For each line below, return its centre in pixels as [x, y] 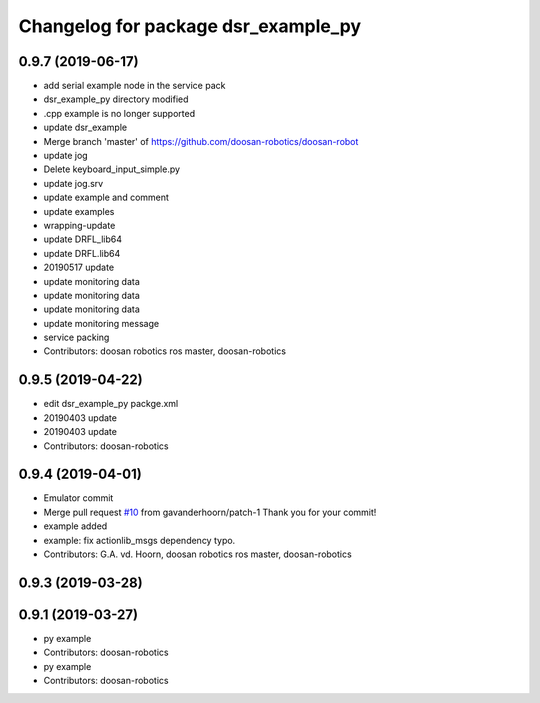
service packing [76, 337]
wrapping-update [79, 225]
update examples [79, 211]
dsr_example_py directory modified [116, 99]
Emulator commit [78, 498]
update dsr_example [85, 127]
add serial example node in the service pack [134, 86]
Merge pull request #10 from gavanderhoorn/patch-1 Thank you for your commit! [210, 512]
